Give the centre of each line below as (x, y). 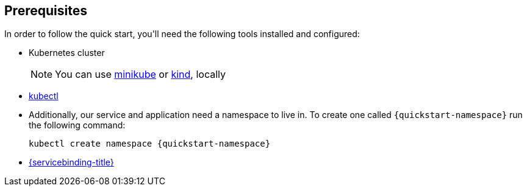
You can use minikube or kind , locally (141, 75)
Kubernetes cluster (67, 53)
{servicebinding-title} (71, 162)
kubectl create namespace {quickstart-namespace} (150, 144)
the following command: (77, 125)
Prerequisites (46, 11)
